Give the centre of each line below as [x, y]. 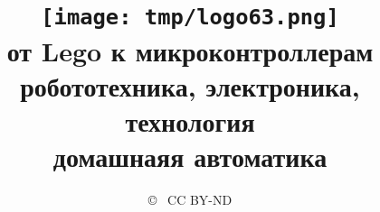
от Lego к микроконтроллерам [190, 50]
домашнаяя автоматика [190, 157]
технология [190, 120]
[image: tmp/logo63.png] [190, 18]
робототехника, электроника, [190, 85]
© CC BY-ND [190, 199]
